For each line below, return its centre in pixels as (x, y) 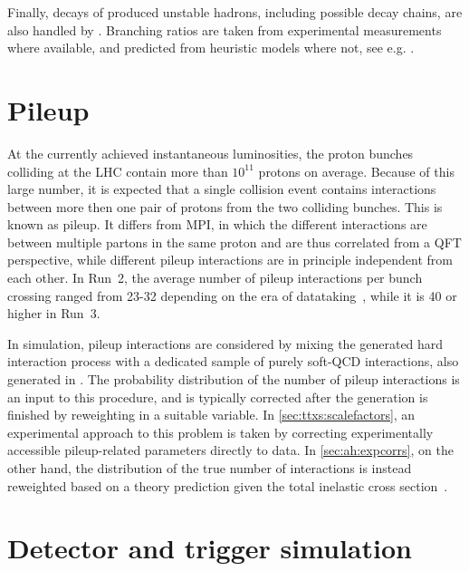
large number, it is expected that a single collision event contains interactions (222, 189)
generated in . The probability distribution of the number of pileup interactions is (234, 379)
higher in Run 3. (54, 313)
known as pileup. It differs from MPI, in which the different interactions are (217, 224)
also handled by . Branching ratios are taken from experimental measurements (225, 29)
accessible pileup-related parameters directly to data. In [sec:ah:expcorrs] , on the (230, 450)
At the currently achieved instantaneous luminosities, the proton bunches (211, 153)
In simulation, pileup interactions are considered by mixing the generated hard (225, 343)
